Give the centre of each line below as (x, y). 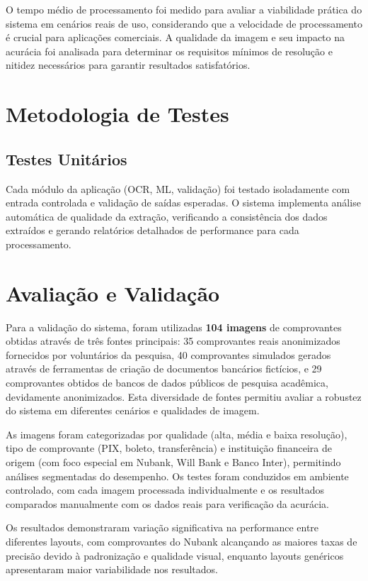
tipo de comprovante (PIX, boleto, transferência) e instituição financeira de (169, 448)
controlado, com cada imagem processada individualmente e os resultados (165, 490)
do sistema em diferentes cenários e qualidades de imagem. (133, 410)
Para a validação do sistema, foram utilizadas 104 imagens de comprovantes (174, 327)
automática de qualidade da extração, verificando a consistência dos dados (167, 216)
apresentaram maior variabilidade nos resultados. (112, 569)
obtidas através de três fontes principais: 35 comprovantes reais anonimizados (173, 341)
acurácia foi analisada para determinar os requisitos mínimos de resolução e (169, 51)
